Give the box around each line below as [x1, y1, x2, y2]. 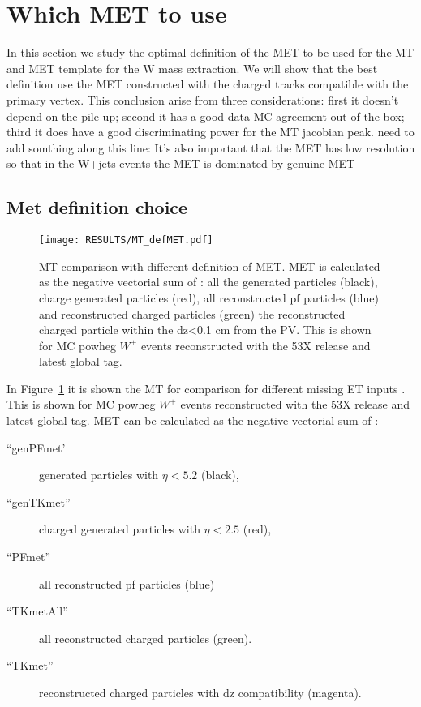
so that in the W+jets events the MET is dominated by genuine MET [6, 155, 355, 172]
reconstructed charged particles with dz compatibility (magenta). [39, 684, 362, 701]
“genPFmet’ [6, 439, 66, 456]
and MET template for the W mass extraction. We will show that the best [6, 59, 378, 76]
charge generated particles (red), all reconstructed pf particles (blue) [39, 289, 379, 306]
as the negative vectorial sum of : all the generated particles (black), [39, 273, 378, 290]
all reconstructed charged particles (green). [39, 629, 252, 646]
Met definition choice [6, 195, 188, 220]
